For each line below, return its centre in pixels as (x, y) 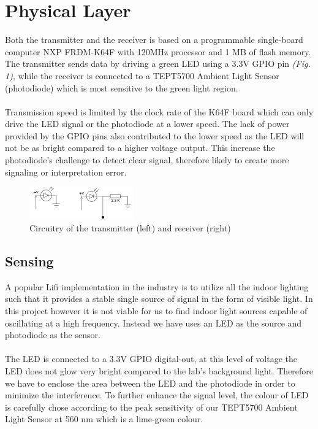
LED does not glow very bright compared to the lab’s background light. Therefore (159, 370)
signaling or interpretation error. (66, 172)
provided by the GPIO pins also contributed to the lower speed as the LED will (155, 135)
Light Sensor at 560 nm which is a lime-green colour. (104, 419)
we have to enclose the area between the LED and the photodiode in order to (150, 383)
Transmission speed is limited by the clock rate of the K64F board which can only (159, 111)
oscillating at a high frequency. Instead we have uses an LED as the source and (153, 323)
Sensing (29, 261)
